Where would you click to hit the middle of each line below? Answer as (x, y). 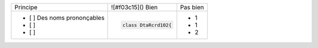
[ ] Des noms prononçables (67, 18)
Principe (26, 7)
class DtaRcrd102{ (147, 25)
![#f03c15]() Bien (135, 7)
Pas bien (192, 7)
